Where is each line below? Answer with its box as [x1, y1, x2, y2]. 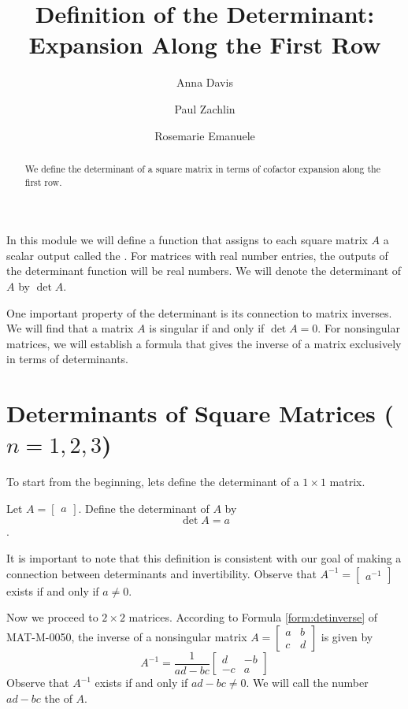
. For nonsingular [317, 320, 400, 336]
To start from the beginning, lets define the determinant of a [6, 473, 299, 490]
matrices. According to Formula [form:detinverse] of [128, 609, 378, 625]
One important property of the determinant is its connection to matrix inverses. [6, 304, 392, 321]
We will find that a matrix [6, 320, 134, 336]
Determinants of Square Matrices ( [6, 397, 395, 429]
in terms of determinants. [6, 351, 129, 367]
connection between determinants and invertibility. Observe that [6, 565, 317, 581]
